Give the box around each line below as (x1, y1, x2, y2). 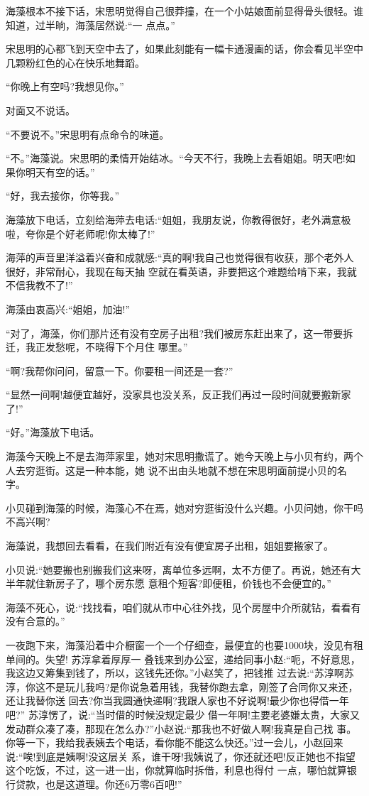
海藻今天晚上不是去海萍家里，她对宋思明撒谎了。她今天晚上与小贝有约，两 (6, 449, 353, 464)
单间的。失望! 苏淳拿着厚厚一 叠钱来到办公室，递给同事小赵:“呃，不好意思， (6, 651, 360, 666)
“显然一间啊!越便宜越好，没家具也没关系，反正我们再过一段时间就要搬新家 (6, 387, 351, 402)
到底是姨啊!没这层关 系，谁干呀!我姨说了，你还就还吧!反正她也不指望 (35, 748, 356, 763)
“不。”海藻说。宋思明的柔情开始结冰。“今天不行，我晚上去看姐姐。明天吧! (6, 151, 346, 165)
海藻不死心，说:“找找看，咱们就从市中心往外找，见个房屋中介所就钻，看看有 (6, 599, 361, 614)
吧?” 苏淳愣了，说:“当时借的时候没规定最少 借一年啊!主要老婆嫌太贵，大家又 (6, 707, 360, 721)
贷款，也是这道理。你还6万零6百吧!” (15, 776, 182, 791)
